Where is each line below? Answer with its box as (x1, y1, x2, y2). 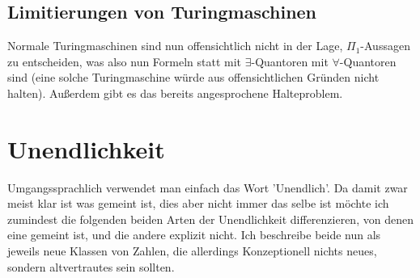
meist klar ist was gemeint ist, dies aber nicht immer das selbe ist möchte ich (7, 195, 389, 212)
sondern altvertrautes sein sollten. (7, 258, 175, 275)
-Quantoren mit (251, 53, 329, 69)
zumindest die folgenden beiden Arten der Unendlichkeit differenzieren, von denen (7, 210, 414, 227)
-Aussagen (360, 37, 410, 54)
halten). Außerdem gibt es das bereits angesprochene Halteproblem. (7, 84, 343, 101)
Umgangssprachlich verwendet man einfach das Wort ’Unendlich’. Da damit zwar (7, 179, 408, 196)
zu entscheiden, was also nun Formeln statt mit (7, 53, 242, 69)
